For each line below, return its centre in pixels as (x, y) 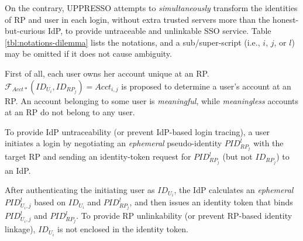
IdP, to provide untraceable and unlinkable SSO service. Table (160, 31)
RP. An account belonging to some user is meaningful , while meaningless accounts (152, 100)
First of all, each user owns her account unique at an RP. (107, 73)
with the (268, 143)
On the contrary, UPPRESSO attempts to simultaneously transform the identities (151, 8)
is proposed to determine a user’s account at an (206, 86)
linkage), (20, 229)
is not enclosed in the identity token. (123, 229)
